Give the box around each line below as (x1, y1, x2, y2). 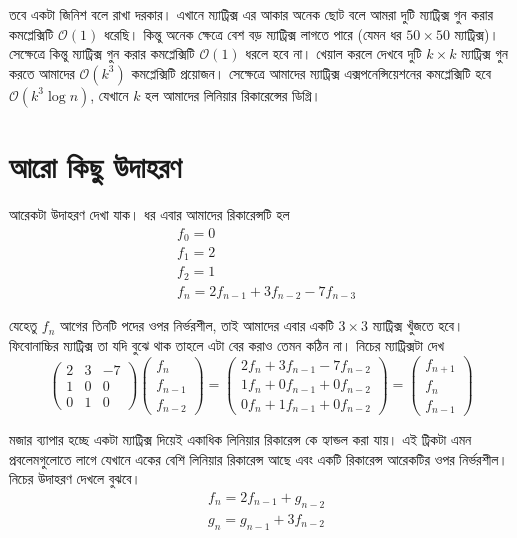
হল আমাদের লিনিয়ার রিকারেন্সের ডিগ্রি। (145, 84, 321, 105)
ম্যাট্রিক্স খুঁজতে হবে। (372, 315, 464, 336)
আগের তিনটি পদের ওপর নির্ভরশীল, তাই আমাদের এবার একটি (59, 315, 334, 336)
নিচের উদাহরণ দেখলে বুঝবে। (9, 468, 142, 489)
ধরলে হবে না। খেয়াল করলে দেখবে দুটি (245, 43, 422, 64)
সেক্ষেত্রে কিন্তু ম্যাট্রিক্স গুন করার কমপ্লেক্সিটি (9, 43, 195, 64)
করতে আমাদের (9, 62, 75, 83)
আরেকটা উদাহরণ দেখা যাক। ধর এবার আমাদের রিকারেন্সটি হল (9, 203, 290, 224)
